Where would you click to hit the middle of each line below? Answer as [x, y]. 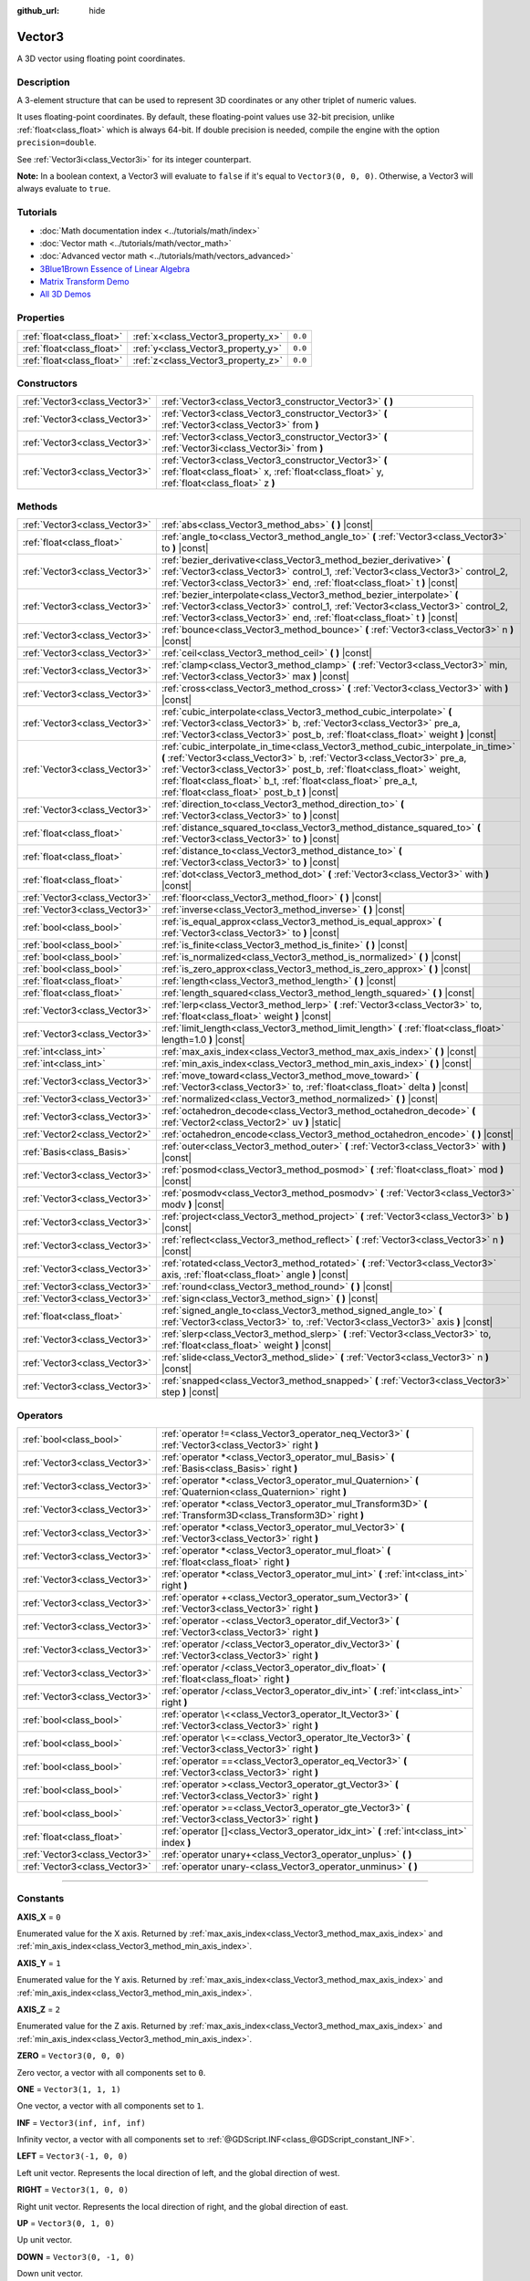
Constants [41, 1899]
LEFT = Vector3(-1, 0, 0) [73, 2156]
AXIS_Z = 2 [39, 2009]
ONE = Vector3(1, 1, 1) [69, 2088]
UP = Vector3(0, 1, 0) [66, 2224]
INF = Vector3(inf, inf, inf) [81, 2122]
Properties [41, 318]
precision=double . [57, 142]
